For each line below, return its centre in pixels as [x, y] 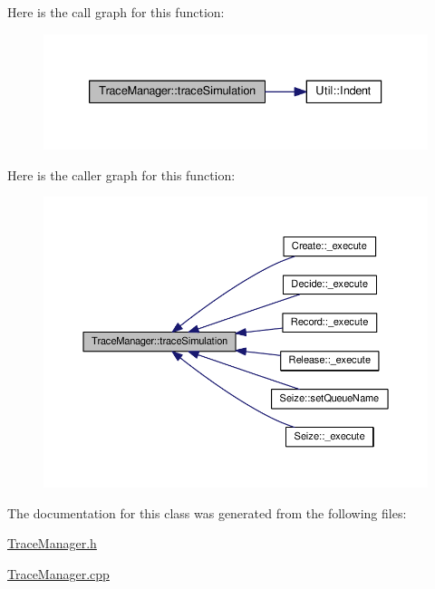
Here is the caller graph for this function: [121, 174]
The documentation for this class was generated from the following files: [207, 512]
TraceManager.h [52, 543]
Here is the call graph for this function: [116, 12]
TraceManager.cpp [58, 573]
